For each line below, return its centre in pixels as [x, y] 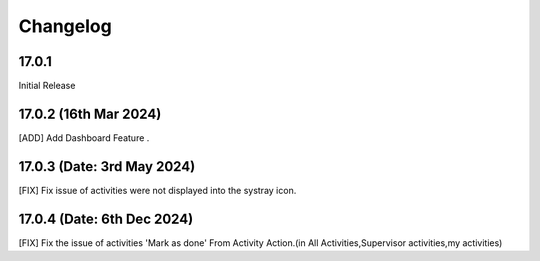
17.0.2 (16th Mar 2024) [90, 113]
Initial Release [47, 86]
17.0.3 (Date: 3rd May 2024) [107, 166]
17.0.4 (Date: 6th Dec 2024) [106, 218]
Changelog [65, 26]
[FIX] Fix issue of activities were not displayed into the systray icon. [157, 190]
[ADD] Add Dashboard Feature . [84, 137]
